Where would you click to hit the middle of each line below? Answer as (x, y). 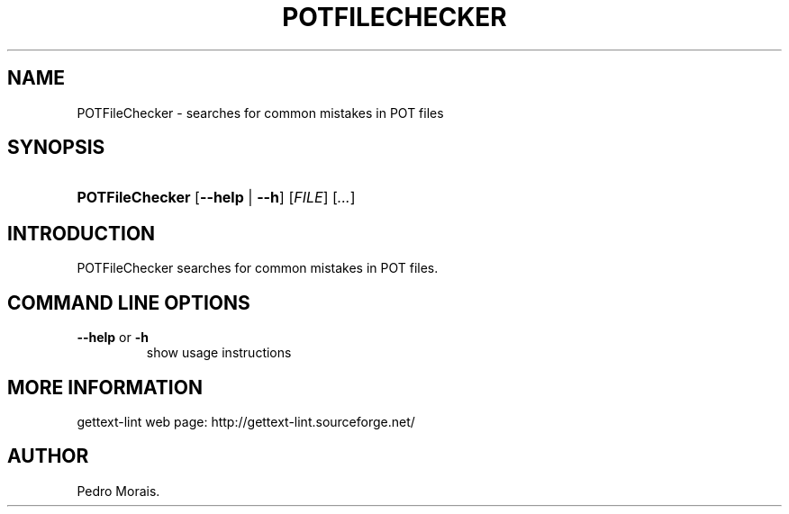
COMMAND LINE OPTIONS (129, 302)
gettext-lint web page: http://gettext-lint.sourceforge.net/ (246, 421)
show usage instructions (219, 353)
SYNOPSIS (56, 148)
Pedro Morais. (118, 491)
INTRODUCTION (82, 233)
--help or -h (113, 338)
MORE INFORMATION (105, 387)
